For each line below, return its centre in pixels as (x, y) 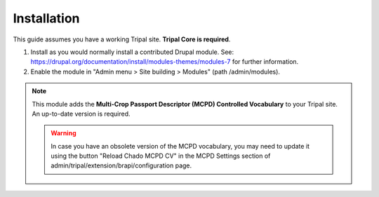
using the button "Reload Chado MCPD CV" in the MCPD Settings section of (161, 156)
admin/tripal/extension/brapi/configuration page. (121, 165)
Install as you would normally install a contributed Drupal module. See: (132, 52)
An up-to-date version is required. (81, 114)
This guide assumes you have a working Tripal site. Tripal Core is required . (122, 39)
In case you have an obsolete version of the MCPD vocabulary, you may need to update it (180, 146)
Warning (64, 133)
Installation (46, 18)
